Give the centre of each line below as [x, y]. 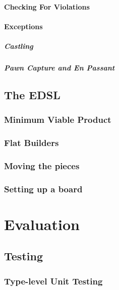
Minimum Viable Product [58, 120]
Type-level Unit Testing [53, 281]
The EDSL [32, 94]
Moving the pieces [42, 165]
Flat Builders [32, 143]
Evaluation [42, 224]
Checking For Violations [47, 6]
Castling [19, 46]
